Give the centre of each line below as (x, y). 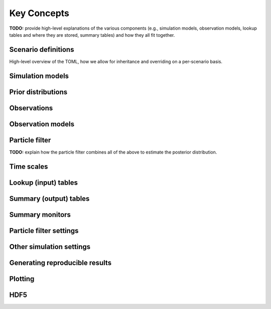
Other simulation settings (50, 247)
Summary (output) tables (49, 199)
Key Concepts (39, 13)
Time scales (29, 166)
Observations (31, 108)
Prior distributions (38, 92)
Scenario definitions (42, 50)
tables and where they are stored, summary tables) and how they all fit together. (92, 35)
